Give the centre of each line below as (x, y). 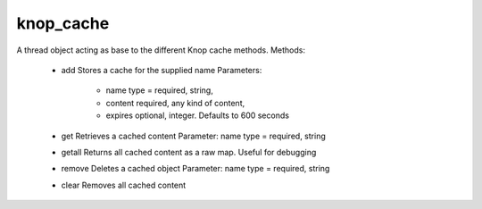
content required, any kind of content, (175, 103)
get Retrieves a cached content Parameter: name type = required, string (193, 136)
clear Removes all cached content (124, 185)
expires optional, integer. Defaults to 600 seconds (198, 115)
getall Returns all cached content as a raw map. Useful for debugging (189, 152)
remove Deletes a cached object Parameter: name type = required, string (195, 169)
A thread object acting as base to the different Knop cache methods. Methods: (161, 50)
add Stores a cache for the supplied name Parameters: (162, 70)
